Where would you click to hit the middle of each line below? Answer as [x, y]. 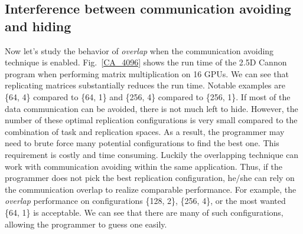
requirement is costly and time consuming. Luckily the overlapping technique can [152, 154]
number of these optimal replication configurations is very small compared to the [151, 120]
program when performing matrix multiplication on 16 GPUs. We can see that [147, 73]
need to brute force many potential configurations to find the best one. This [142, 143]
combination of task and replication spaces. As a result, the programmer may [145, 131]
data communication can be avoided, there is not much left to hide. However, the [151, 108]
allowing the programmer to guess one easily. [86, 224]
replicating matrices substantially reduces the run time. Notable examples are [145, 85]
